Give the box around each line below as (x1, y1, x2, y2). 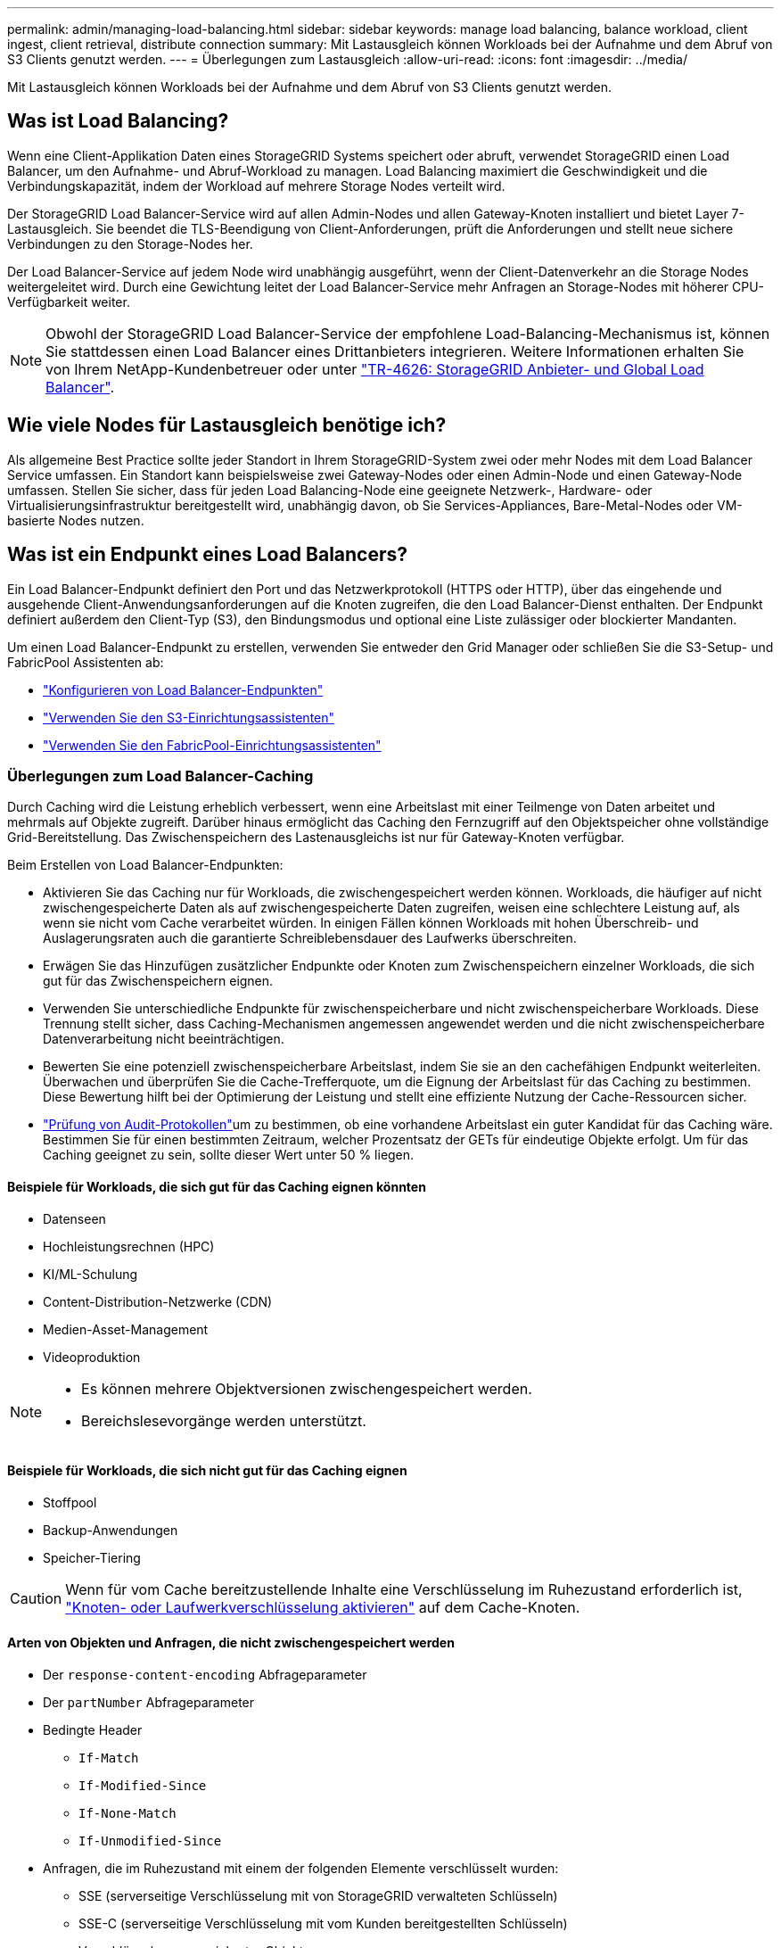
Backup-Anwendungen (43, 1522, 178, 1538)
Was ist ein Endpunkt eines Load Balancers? (7, 543, 408, 566)
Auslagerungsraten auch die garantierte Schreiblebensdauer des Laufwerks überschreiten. (43, 930, 577, 946)
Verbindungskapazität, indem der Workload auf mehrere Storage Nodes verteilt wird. (7, 177, 506, 194)
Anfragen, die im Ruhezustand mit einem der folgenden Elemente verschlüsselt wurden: (43, 1860, 559, 1876)
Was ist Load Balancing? (7, 110, 229, 133)
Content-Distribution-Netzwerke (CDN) (43, 1293, 273, 1309)
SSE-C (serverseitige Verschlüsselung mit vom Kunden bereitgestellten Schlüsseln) (78, 1915, 568, 1931)
